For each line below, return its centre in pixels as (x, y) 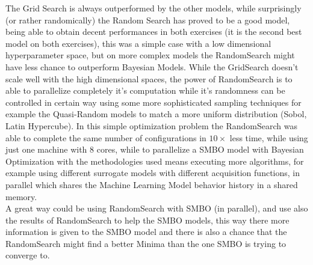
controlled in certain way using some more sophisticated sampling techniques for (153, 102)
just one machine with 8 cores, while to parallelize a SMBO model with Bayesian (155, 149)
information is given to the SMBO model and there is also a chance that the (146, 232)
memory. (21, 196)
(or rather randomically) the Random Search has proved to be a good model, (148, 20)
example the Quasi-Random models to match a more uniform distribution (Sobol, (156, 114)
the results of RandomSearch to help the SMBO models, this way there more (147, 220)
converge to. (28, 255)
